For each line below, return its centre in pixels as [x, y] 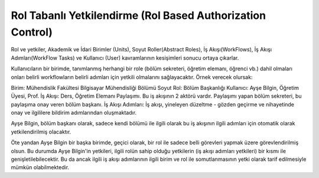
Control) [32, 32]
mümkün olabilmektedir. [40, 167]
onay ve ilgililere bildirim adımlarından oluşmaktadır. [74, 113]
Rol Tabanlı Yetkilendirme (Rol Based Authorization [138, 15]
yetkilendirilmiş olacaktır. [41, 132]
